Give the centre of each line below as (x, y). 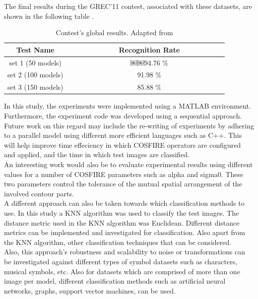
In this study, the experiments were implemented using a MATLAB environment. (128, 106)
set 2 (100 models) (35, 75)
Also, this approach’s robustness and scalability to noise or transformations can (125, 252)
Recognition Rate (149, 49)
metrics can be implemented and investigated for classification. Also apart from (125, 232)
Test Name (35, 49)
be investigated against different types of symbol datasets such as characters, (121, 261)
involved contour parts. (39, 193)
